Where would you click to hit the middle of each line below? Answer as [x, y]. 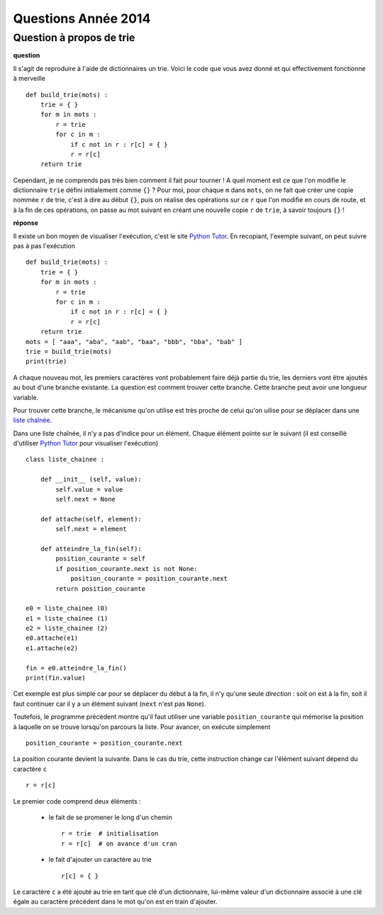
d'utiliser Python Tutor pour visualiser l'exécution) [86, 443]
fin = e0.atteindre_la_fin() [76, 668]
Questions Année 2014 [82, 18]
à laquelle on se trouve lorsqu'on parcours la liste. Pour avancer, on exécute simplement [142, 726]
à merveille [29, 79]
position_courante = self [100, 559]
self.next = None [86, 499]
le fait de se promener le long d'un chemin [111, 817]
